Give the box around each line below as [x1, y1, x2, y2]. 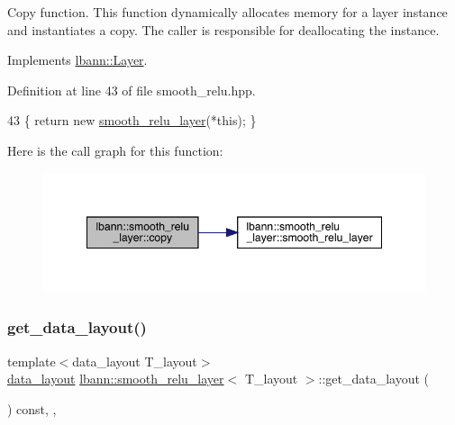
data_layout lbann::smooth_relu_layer [7, 369, 224, 388]
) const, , [7, 399, 57, 418]
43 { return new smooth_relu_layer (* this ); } [7, 111, 257, 130]
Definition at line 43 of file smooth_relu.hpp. [7, 80, 256, 99]
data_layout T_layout [72, 351, 197, 370]
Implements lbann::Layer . [7, 50, 148, 69]
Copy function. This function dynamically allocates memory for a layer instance [7, 3, 448, 21]
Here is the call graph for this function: [7, 140, 223, 159]
